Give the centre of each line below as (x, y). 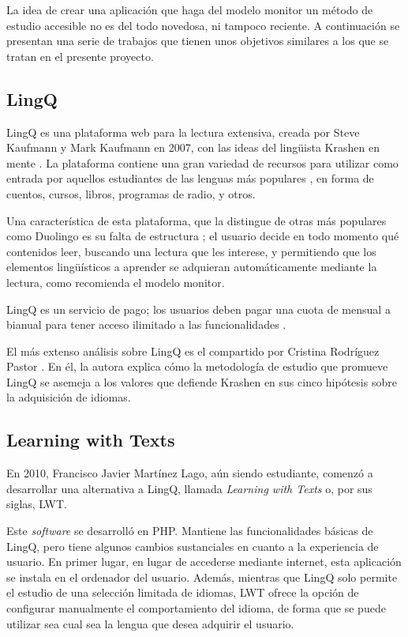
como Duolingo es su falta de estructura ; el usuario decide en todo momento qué (203, 236)
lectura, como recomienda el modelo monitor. (116, 282)
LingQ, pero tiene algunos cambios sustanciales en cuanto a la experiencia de (193, 546)
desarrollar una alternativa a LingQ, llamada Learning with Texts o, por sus (189, 488)
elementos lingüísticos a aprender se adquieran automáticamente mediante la (192, 267)
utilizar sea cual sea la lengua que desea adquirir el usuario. (150, 623)
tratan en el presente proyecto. (80, 56)
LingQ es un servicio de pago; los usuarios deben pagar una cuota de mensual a (198, 309)
